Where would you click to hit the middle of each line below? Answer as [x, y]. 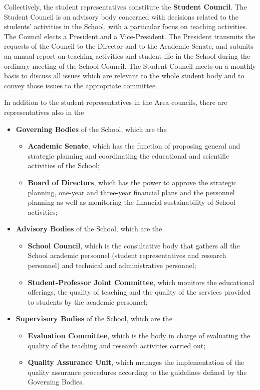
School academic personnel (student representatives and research [127, 255]
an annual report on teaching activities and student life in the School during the [127, 55]
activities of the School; [64, 165]
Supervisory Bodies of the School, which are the [94, 318]
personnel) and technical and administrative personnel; [112, 265]
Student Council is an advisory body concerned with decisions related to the [121, 16]
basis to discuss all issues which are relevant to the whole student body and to [124, 76]
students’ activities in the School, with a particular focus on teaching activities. [126, 26]
